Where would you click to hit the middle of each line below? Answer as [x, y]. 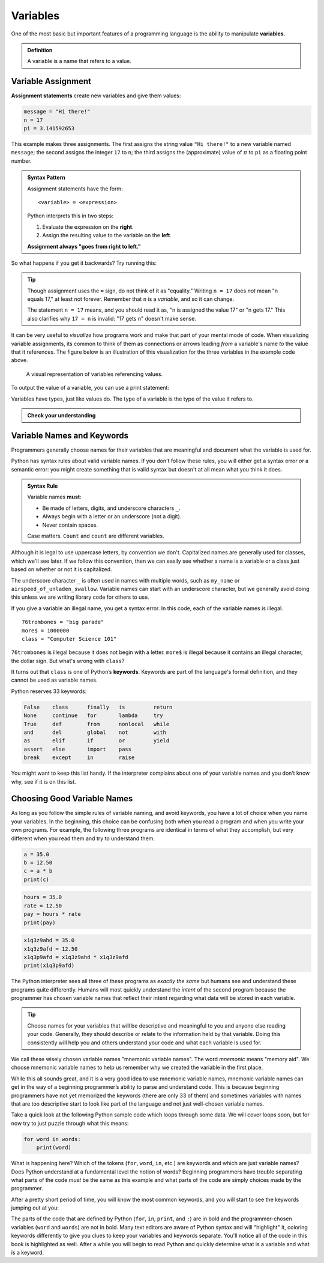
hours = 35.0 [43, 897]
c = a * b [38, 871]
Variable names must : [54, 497]
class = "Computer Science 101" [69, 639]
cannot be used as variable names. [55, 680]
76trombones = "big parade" [63, 622]
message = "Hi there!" [57, 112]
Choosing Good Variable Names [72, 799]
